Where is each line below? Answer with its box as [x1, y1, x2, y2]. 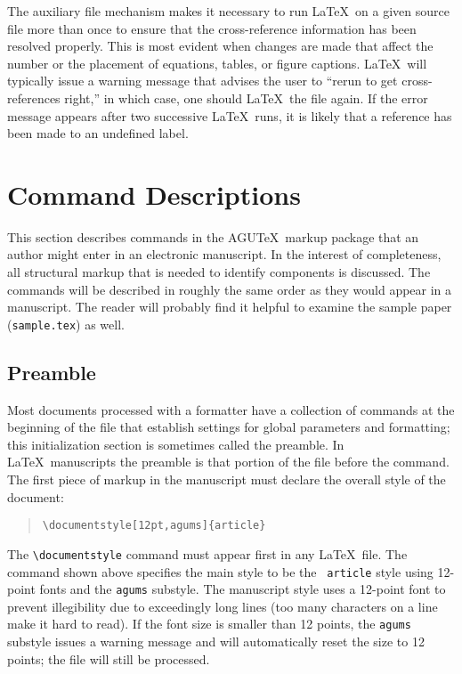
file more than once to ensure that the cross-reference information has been [7, 19, 417, 37]
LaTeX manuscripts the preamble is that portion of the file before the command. [7, 452, 450, 471]
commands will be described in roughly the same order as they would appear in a [7, 280, 452, 298]
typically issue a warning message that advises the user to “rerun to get [7, 71, 398, 90]
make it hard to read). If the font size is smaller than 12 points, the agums [7, 614, 411, 633]
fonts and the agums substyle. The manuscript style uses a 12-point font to [39, 580, 446, 598]
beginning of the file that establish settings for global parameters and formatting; [7, 418, 450, 436]
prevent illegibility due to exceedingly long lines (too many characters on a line [7, 597, 438, 615]
